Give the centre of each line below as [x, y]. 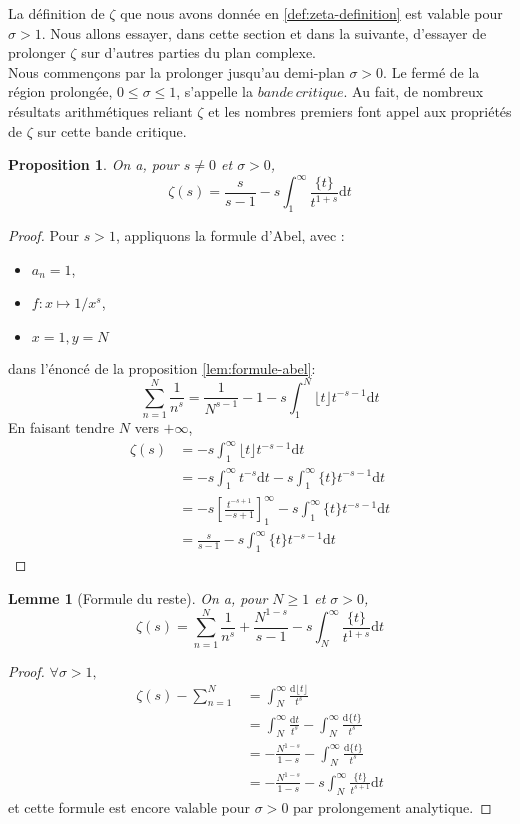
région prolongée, [60, 91]
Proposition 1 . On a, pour [93, 164]
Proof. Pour [43, 235]
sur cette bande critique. [112, 130]
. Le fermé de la [431, 71]
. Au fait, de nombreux [413, 91]
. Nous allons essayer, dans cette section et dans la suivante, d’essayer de [264, 32]
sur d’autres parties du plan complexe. [198, 52]
